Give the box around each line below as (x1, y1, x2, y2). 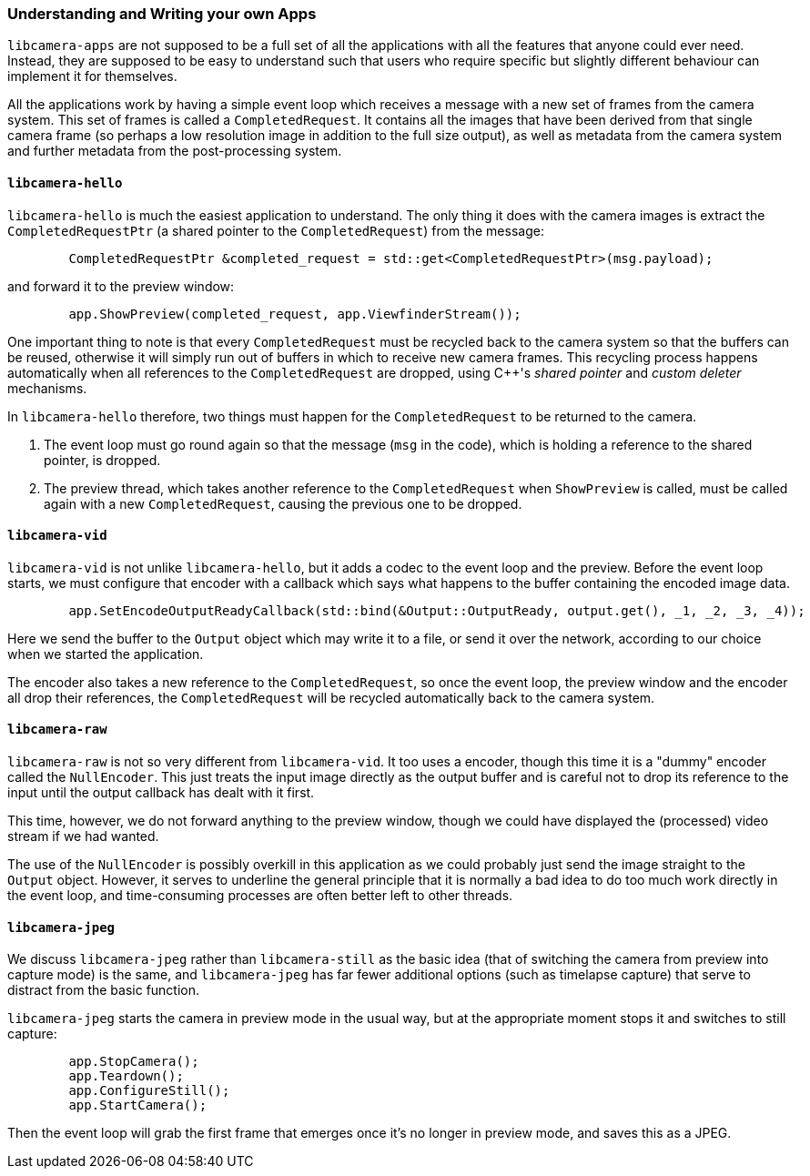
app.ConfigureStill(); (68, 1083, 230, 1099)
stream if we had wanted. (7, 828, 159, 845)
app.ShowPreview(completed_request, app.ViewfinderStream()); (68, 306, 521, 321)
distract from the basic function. (7, 982, 200, 999)
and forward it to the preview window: (7, 278, 235, 294)
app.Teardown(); (68, 1069, 184, 1084)
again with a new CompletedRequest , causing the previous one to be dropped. (44, 495, 522, 512)
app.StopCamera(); (68, 1054, 199, 1070)
